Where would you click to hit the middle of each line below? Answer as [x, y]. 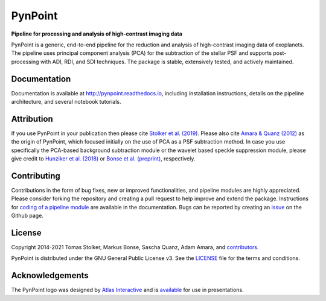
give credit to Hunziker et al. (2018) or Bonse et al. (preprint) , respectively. [103, 159]
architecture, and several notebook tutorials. [66, 102]
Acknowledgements [50, 275]
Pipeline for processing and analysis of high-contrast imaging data [97, 34]
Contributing [36, 176]
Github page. [27, 216]
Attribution [32, 119]
